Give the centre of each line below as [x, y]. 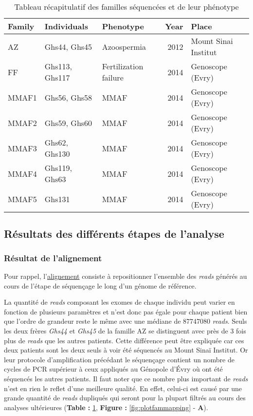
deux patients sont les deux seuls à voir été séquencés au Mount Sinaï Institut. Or [126, 350]
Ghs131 [57, 199]
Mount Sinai [212, 41]
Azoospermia [124, 46]
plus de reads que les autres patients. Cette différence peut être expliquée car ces [124, 340]
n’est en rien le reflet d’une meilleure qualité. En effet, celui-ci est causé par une [123, 388]
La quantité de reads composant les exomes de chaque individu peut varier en [119, 302]
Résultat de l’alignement [53, 258]
